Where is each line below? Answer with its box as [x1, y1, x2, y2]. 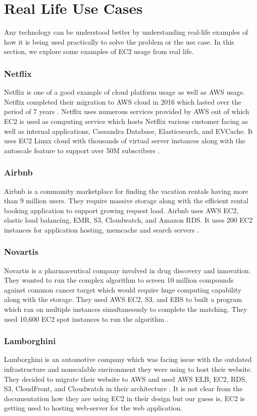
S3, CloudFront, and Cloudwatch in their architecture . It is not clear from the [4, 383, 243, 394]
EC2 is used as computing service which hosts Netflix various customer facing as [4, 116, 248, 126]
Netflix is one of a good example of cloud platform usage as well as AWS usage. [4, 87, 245, 97]
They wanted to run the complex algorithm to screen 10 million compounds [4, 275, 234, 285]
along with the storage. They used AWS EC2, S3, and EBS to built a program [4, 294, 242, 304]
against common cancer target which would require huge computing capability [4, 284, 242, 295]
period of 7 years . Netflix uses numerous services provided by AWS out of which [4, 106, 249, 117]
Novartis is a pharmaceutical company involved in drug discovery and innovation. [4, 265, 251, 275]
